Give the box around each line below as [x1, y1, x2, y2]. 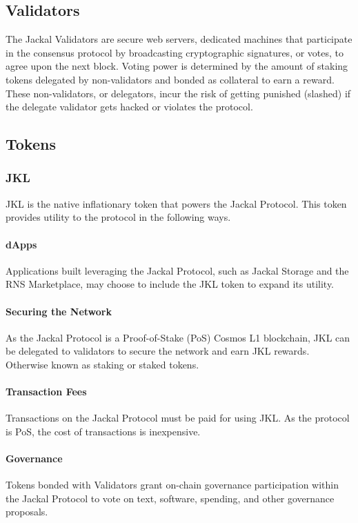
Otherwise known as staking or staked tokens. [6, 357, 199, 371]
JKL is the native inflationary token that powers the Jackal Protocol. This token [6, 196, 347, 210]
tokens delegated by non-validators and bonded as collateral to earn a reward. [6, 72, 335, 86]
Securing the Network [6, 304, 112, 318]
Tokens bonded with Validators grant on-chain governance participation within [6, 477, 339, 492]
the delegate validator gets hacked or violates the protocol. [6, 99, 253, 114]
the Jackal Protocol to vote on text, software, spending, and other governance [6, 491, 335, 505]
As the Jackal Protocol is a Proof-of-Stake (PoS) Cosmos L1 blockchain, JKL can [6, 330, 350, 344]
